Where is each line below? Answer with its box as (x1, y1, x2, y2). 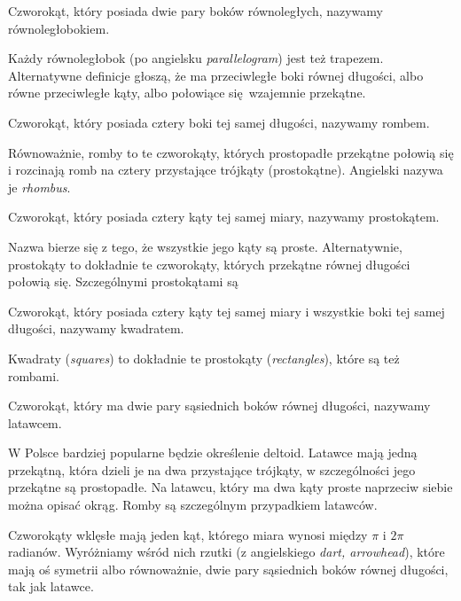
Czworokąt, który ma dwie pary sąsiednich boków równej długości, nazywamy (8, 396, 431, 415)
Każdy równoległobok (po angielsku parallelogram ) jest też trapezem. (8, 49, 384, 67)
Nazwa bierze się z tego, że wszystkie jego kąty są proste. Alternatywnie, (8, 237, 402, 255)
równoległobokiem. (8, 19, 110, 37)
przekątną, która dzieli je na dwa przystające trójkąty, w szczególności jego (8, 460, 416, 479)
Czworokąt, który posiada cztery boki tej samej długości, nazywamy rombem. (8, 113, 430, 131)
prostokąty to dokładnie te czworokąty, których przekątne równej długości (8, 254, 410, 273)
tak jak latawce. (8, 577, 94, 596)
